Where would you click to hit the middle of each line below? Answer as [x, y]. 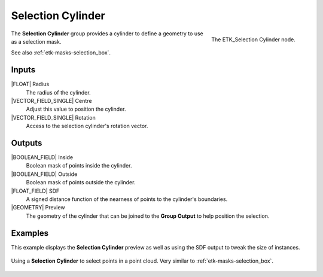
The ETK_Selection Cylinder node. [253, 39]
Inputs [23, 70]
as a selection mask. [36, 41]
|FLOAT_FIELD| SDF [35, 191]
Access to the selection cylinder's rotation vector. [87, 126]
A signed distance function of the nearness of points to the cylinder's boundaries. [127, 199]
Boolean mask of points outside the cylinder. [81, 182]
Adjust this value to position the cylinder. [76, 109]
